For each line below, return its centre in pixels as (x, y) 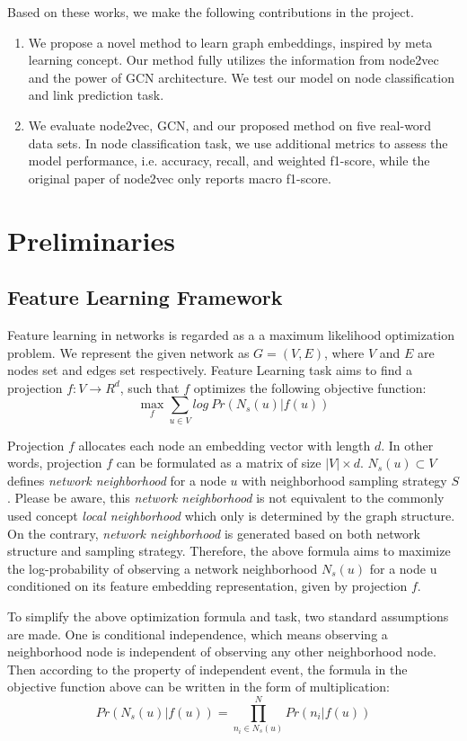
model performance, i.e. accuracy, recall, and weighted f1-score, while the (229, 161)
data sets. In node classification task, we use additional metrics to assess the (238, 143)
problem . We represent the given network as (128, 352)
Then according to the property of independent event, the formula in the (207, 669)
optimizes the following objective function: (310, 387)
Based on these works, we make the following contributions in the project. (211, 12)
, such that (150, 387)
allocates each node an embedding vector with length (225, 445)
